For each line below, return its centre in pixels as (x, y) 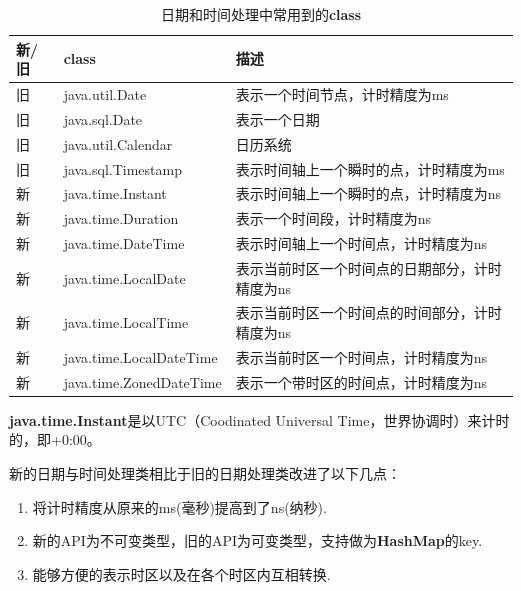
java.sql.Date (103, 118)
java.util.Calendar (118, 143)
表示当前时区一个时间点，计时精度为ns (361, 356)
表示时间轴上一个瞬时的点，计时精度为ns (368, 193)
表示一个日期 (277, 118)
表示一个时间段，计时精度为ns (333, 218)
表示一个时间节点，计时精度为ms (342, 94)
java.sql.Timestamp (122, 168)
